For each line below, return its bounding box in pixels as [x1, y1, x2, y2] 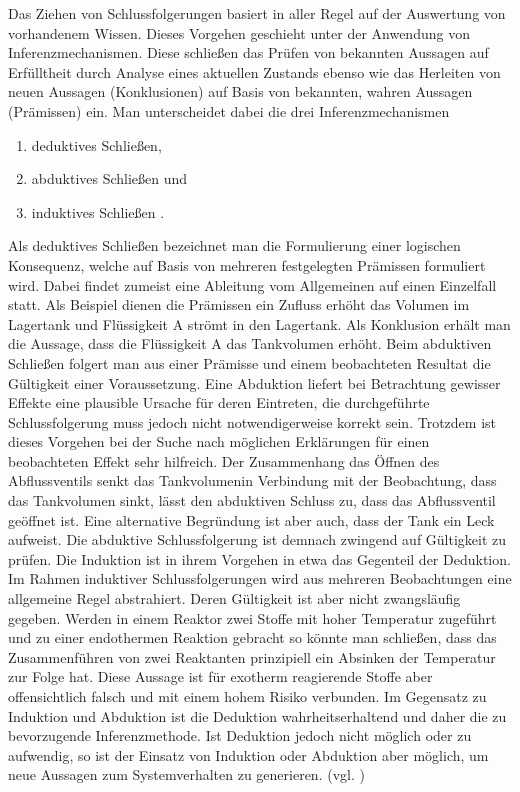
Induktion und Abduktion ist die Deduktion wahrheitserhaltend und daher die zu [8, 705, 507, 726]
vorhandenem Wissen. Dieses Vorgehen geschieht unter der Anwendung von [8, 22, 470, 43]
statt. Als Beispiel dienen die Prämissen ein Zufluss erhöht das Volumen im [8, 294, 470, 315]
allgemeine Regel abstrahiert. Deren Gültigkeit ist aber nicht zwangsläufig [8, 588, 461, 609]
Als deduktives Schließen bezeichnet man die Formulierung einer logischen [8, 235, 461, 256]
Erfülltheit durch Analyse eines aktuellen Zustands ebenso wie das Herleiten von [8, 61, 501, 82]
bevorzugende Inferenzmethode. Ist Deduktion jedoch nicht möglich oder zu [8, 725, 472, 746]
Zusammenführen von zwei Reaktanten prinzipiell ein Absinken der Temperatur [8, 646, 496, 667]
